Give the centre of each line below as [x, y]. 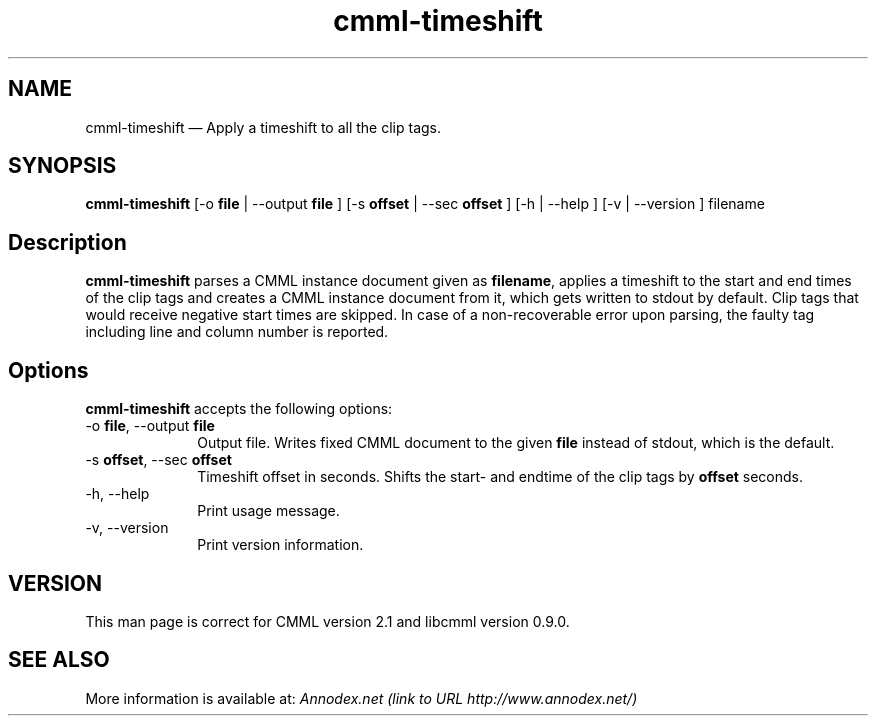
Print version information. [280, 545]
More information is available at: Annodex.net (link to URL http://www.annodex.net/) [361, 698]
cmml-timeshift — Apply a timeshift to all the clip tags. [263, 127]
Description [67, 242]
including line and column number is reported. [237, 332]
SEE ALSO [59, 660]
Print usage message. [268, 511]
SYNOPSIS [62, 166]
